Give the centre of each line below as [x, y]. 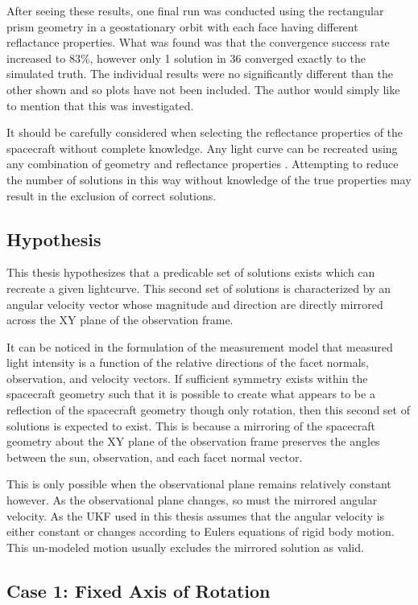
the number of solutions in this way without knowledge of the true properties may [209, 179]
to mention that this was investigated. [100, 105]
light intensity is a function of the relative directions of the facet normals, [188, 362]
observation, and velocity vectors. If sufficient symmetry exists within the [187, 378]
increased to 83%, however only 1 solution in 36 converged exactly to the [186, 58]
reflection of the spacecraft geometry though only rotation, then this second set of [208, 410]
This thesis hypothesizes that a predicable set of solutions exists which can [191, 272]
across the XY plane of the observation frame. [120, 320]
